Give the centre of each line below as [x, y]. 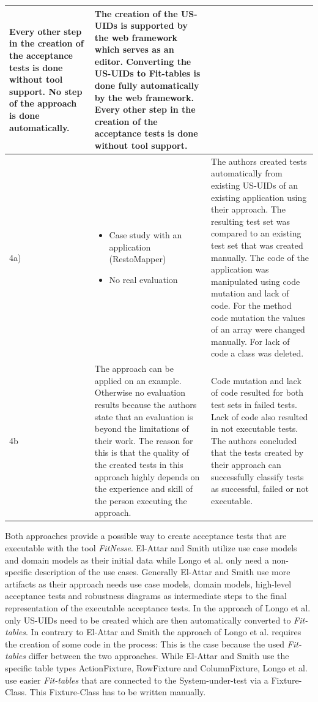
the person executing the [141, 500]
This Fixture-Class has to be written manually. [118, 692]
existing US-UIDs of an [254, 185]
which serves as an [134, 49]
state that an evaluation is [144, 416]
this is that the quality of [142, 452]
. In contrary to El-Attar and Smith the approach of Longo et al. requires [164, 632]
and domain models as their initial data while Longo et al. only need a [137, 560]
